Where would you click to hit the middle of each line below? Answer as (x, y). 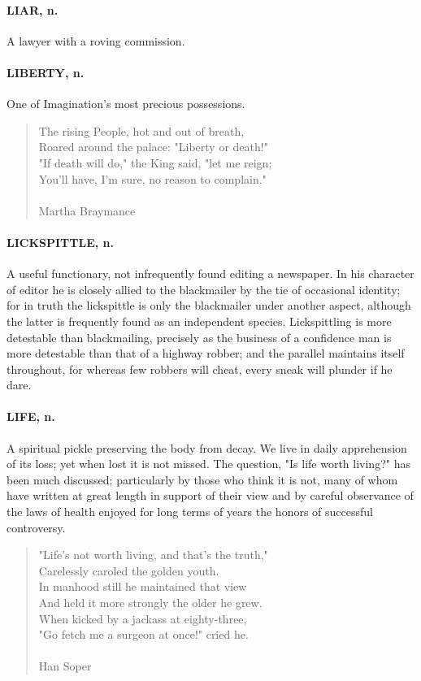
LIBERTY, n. (46, 72)
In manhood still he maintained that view (143, 586)
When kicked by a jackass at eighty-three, (143, 618)
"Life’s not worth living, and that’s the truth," (153, 555)
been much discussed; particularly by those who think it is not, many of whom (202, 479)
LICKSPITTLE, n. (61, 242)
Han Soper (65, 666)
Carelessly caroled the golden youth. (129, 570)
